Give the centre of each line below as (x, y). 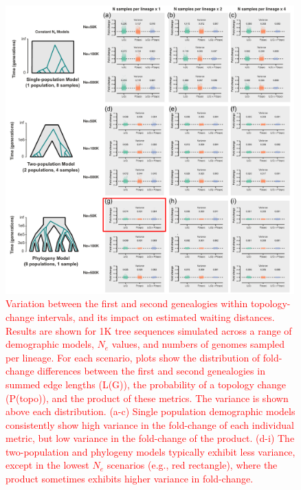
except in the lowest (47, 465)
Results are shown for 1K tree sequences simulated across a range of (149, 330)
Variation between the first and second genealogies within (127, 303)
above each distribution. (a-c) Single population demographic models (150, 411)
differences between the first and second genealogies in (151, 371)
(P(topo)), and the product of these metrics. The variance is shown (147, 398)
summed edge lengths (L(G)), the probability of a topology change (146, 384)
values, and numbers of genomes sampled (198, 344)
